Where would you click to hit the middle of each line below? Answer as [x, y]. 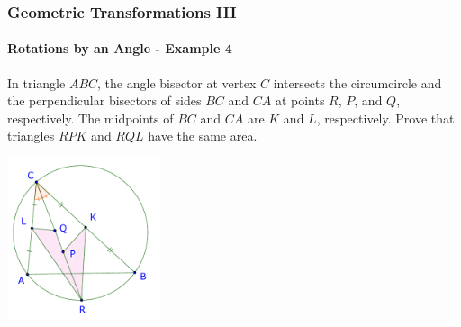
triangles [31, 136]
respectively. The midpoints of [90, 118]
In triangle [36, 82]
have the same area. [203, 136]
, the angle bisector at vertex [177, 82]
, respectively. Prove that [385, 118]
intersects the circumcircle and [357, 82]
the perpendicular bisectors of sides [104, 100]
